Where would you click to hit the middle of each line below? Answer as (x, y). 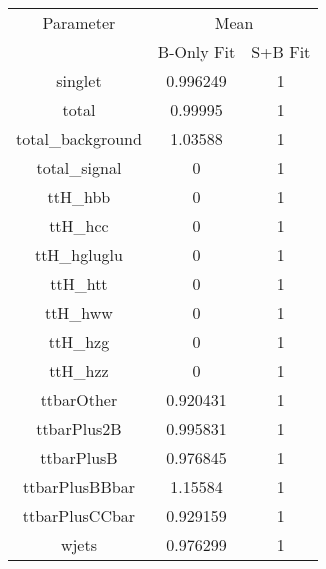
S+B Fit (281, 51)
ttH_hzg (79, 341)
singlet (79, 80)
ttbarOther (79, 399)
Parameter (79, 22)
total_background (79, 138)
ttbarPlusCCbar (79, 515)
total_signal (79, 167)
